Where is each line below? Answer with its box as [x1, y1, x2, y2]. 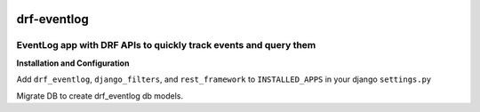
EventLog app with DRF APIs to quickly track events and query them [16, 39, 316, 52]
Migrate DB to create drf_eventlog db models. [16, 90, 184, 101]
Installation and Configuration [16, 58, 130, 68]
